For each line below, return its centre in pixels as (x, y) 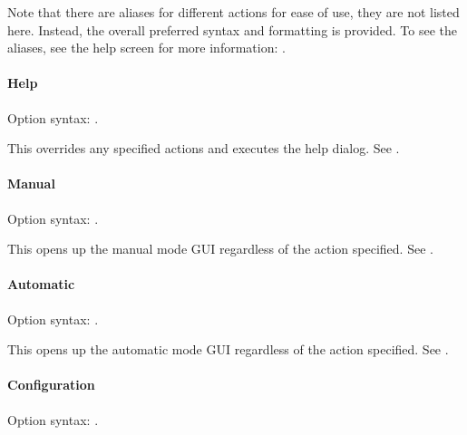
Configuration (51, 385)
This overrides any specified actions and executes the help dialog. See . (204, 148)
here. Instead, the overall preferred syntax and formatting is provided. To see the (233, 29)
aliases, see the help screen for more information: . (146, 48)
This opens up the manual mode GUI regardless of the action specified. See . (220, 249)
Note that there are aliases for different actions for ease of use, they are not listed (233, 12)
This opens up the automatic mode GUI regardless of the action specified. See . (228, 349)
